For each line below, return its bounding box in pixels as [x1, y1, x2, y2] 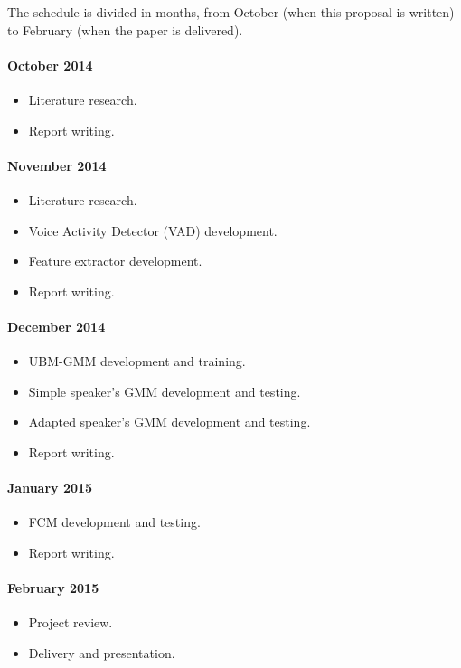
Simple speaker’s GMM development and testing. [28, 381, 301, 400]
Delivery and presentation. [28, 643, 175, 662]
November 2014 [7, 155, 107, 174]
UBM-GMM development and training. [28, 352, 246, 371]
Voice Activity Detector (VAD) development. [28, 221, 278, 240]
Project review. [28, 613, 113, 632]
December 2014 [7, 316, 106, 335]
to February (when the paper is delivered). [7, 20, 243, 39]
